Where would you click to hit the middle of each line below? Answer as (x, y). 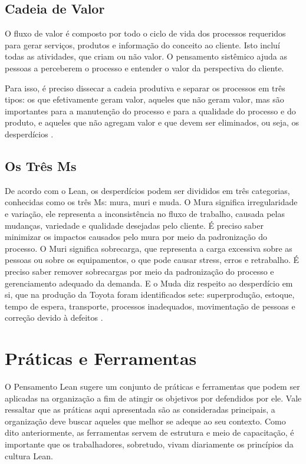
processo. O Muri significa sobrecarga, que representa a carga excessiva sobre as (149, 248)
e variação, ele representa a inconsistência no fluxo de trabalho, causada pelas (145, 213)
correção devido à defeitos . (54, 317)
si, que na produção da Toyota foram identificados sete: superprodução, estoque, (150, 294)
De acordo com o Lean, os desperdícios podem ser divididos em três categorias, (147, 190)
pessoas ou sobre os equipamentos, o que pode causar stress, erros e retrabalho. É (152, 260)
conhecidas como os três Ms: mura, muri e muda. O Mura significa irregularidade (151, 202)
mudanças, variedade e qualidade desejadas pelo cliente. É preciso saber (134, 225)
